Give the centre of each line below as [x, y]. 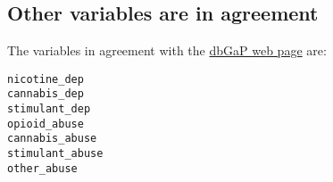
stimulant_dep [49, 109]
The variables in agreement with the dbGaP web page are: [167, 50]
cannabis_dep [46, 94]
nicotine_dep [46, 79]
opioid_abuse [46, 124]
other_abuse [42, 168]
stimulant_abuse [55, 154]
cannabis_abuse [52, 139]
